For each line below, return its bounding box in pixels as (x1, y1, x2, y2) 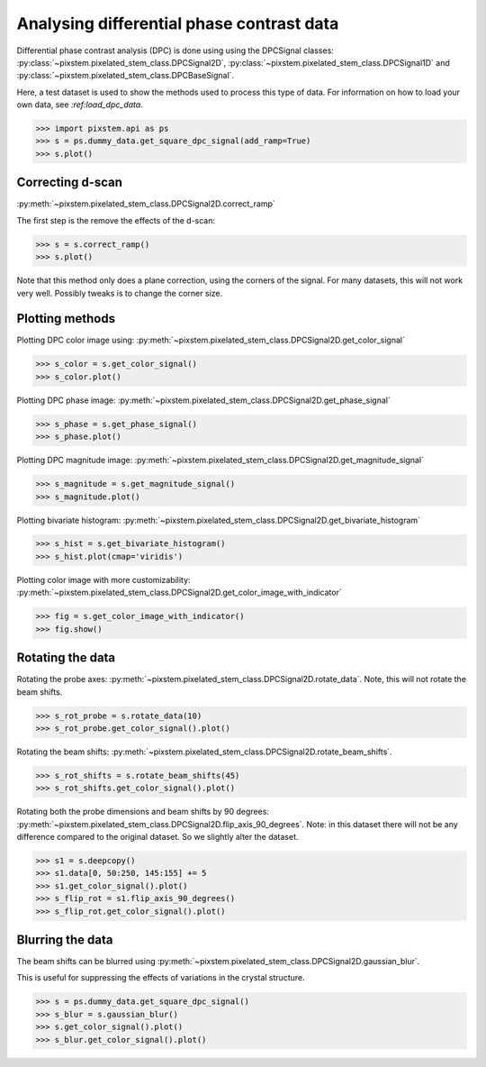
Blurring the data (16, 932, 113, 947)
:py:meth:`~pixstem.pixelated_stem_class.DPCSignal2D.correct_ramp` (16, 198, 276, 209)
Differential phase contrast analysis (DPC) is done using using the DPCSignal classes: (16, 45, 335, 56)
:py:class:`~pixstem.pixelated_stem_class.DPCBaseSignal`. (16, 70, 234, 81)
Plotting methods (16, 311, 116, 326)
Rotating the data (16, 650, 116, 666)
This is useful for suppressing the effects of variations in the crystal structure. (16, 972, 305, 983)
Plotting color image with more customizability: (16, 574, 191, 585)
